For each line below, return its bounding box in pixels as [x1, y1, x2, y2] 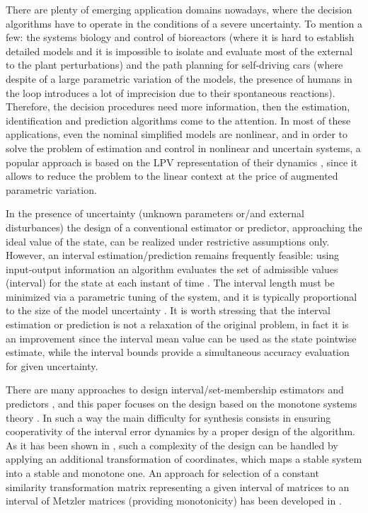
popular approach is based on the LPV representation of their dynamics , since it [6, 154, 358, 169]
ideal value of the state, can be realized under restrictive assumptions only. [6, 234, 330, 248]
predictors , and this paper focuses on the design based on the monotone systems [6, 396, 357, 411]
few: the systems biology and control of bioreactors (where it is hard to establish [6, 30, 355, 45]
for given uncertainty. [6, 358, 98, 373]
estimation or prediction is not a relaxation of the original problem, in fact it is [6, 317, 349, 332]
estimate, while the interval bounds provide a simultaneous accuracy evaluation [6, 345, 350, 359]
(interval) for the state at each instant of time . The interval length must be [6, 275, 335, 290]
